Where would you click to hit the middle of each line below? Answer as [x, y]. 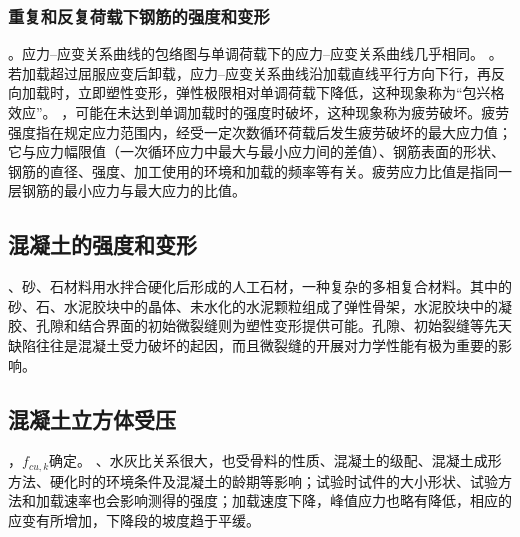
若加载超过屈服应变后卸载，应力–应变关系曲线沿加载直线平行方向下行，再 [249, 72]
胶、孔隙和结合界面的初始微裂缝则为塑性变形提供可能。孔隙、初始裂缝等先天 [260, 325]
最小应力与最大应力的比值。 [154, 190]
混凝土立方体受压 [92, 418]
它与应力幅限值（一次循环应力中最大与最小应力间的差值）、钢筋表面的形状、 [256, 151]
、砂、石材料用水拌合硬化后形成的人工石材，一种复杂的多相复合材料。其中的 [260, 286]
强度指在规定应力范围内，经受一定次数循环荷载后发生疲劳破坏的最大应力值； [260, 131]
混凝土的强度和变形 [102, 244]
